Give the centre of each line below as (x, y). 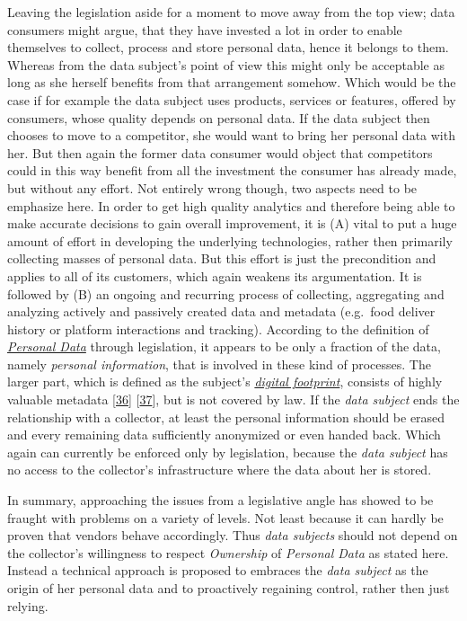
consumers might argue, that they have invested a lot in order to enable (205, 29)
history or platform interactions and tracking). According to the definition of (218, 328)
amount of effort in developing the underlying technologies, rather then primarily (230, 240)
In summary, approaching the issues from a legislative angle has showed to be (220, 500)
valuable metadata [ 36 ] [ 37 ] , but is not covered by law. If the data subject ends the (233, 399)
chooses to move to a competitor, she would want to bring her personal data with (231, 135)
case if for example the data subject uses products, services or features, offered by (232, 99)
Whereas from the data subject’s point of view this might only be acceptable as (226, 64)
